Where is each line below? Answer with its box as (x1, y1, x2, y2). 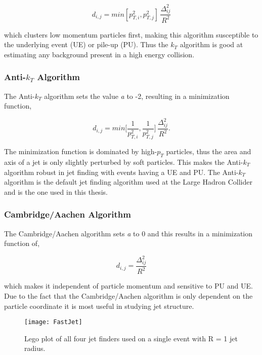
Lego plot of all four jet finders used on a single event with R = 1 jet (24, 333, 238, 343)
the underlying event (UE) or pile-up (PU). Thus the (4, 39, 168, 50)
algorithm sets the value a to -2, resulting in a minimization (44, 90, 230, 101)
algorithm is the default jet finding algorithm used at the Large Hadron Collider (4, 176, 252, 187)
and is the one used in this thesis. (4, 186, 108, 197)
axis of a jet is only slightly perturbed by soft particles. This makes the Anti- (4, 156, 243, 167)
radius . (24, 343, 46, 353)
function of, (4, 238, 40, 248)
